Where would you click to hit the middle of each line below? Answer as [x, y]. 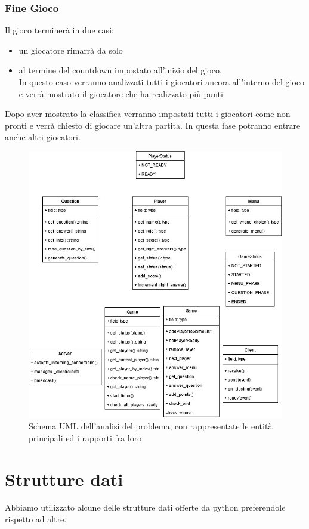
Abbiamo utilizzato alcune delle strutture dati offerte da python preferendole [145, 507]
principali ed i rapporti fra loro [85, 437]
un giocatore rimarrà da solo [71, 50]
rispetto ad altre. [36, 519]
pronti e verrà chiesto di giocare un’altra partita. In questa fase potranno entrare [153, 125]
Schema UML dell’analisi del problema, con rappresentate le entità [151, 426]
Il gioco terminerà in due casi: [59, 30]
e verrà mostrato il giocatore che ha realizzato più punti [121, 93]
